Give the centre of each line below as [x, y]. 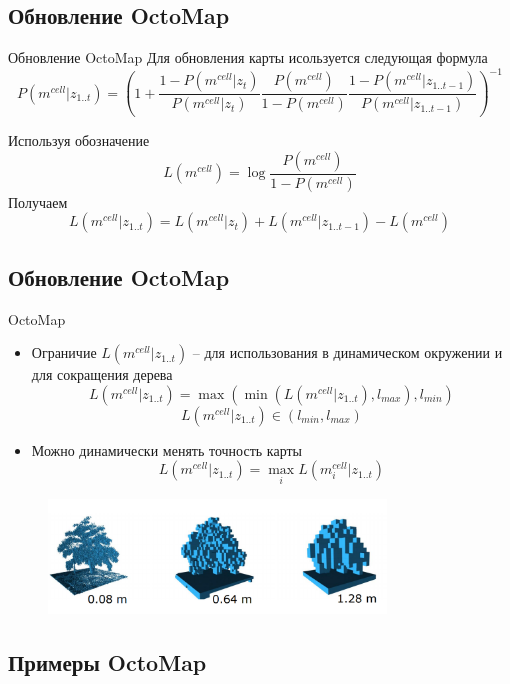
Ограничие [64, 352]
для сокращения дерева [102, 374]
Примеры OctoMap [107, 662]
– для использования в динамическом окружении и [347, 352]
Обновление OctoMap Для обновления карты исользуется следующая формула [248, 57]
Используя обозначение [79, 140]
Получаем [38, 201]
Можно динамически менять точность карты [166, 449]
